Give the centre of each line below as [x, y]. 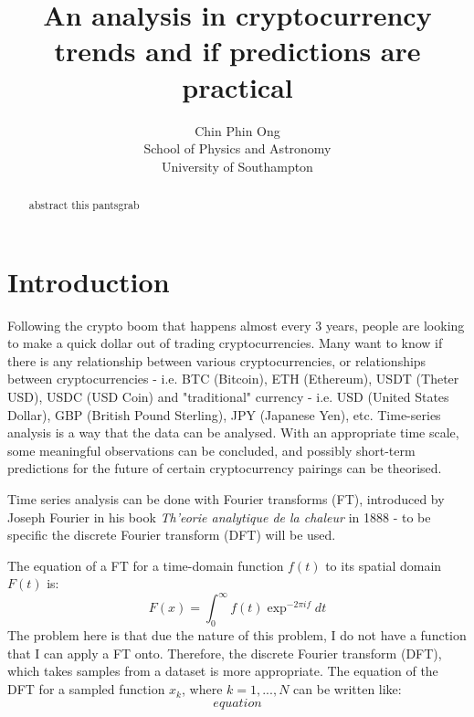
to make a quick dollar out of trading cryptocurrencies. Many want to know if [225, 343]
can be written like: [348, 689]
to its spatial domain [384, 565]
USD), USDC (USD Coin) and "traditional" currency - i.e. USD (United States [228, 397]
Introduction [89, 281]
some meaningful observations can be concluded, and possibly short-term [211, 450]
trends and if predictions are [237, 51]
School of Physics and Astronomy [237, 148]
